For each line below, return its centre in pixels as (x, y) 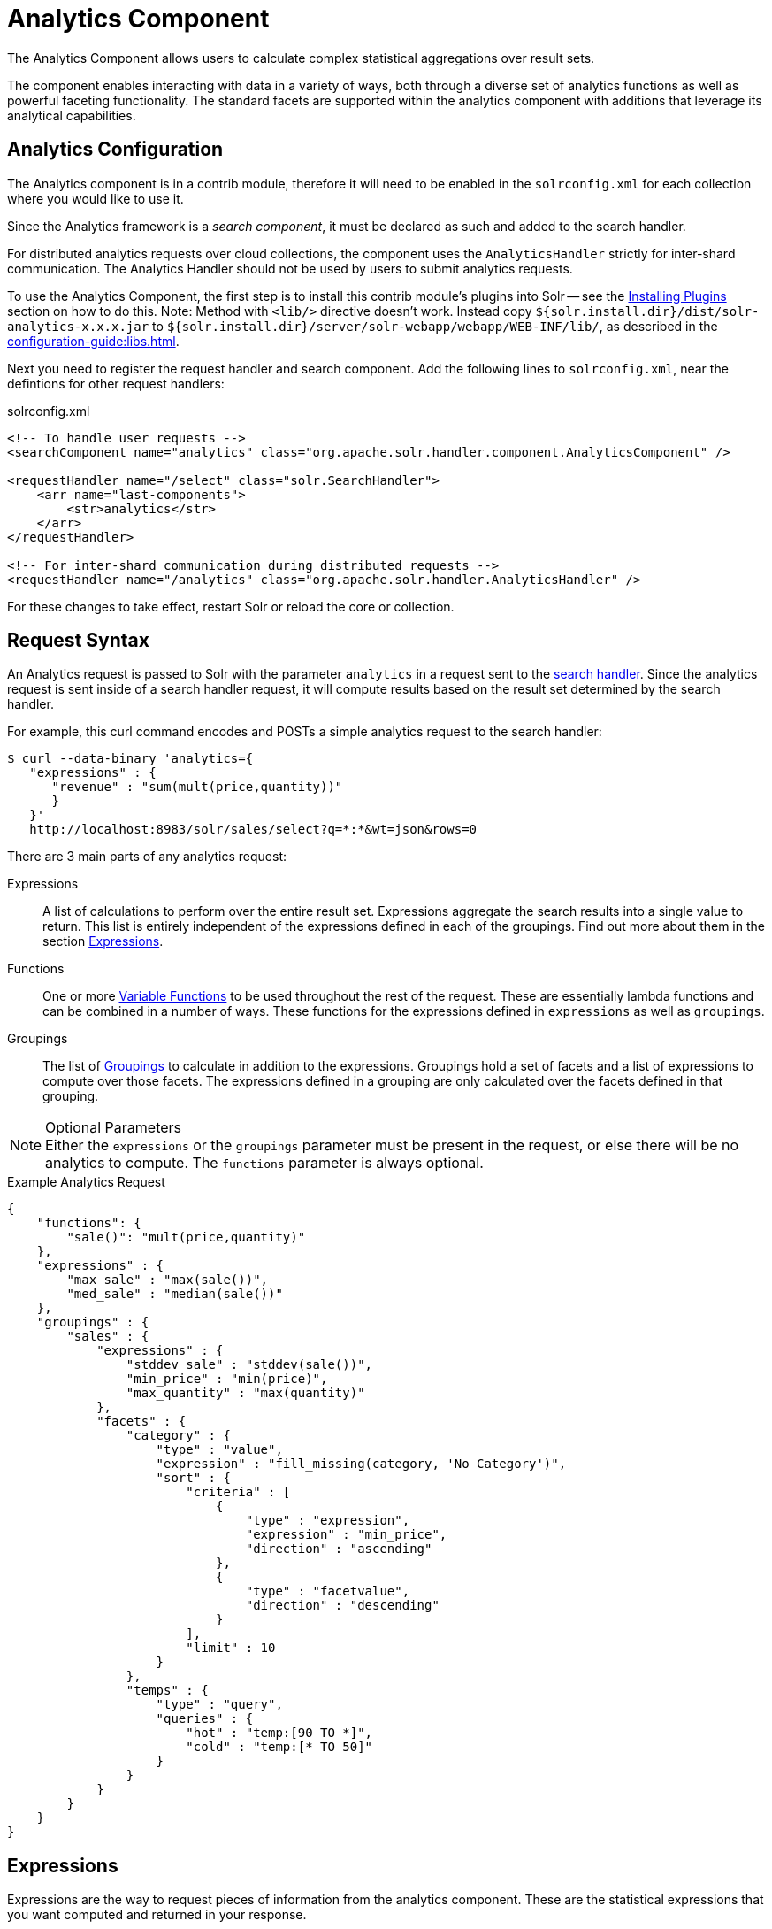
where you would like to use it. (96, 198)
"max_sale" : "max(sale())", (168, 1280)
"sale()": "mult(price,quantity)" (186, 1237)
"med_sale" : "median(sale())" (175, 1294)
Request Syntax (78, 641)
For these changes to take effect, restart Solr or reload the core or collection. (231, 606)
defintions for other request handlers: (116, 383)
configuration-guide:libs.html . (93, 341)
